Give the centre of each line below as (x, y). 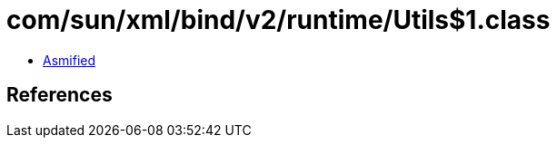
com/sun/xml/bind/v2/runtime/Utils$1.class (278, 20)
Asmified (70, 60)
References (60, 95)
